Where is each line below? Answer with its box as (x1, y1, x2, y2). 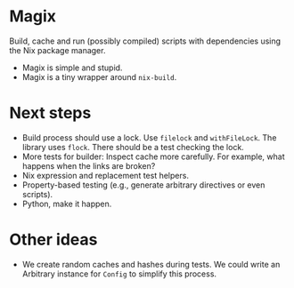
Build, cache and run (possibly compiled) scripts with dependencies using (9, 36, 282, 46)
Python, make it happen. (21, 198, 112, 209)
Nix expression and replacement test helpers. (21, 170, 190, 180)
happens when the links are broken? (21, 160, 156, 171)
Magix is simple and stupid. (21, 62, 123, 73)
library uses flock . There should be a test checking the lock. (21, 141, 245, 152)
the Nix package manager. (9, 44, 106, 55)
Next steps (9, 103, 92, 124)
